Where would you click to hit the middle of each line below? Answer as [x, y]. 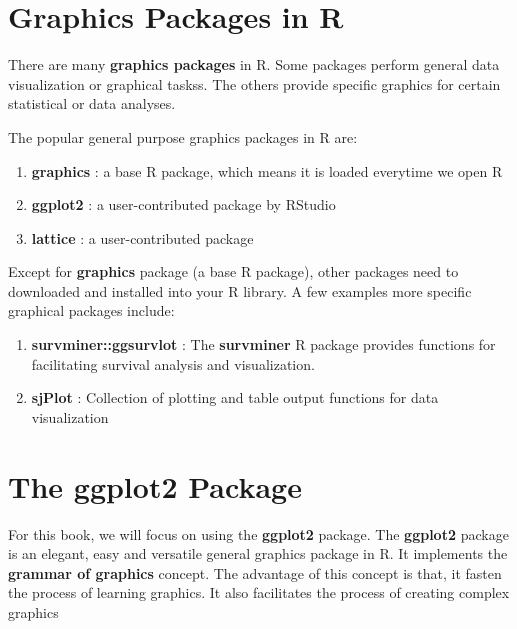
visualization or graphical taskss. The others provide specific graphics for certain [254, 83]
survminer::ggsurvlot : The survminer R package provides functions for [263, 344]
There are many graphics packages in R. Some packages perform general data [254, 64]
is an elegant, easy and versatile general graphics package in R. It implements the [258, 553]
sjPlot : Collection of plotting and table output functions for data [235, 397]
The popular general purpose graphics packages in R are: [183, 136]
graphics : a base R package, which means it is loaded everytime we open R [267, 170]
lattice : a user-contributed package [142, 237]
